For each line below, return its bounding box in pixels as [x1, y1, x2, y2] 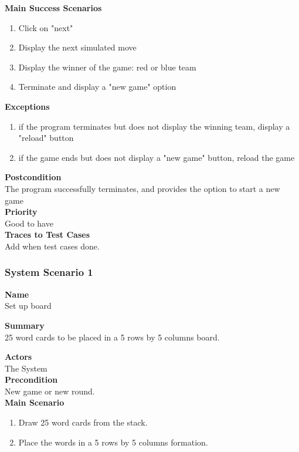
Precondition [5, 373, 58, 386]
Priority [5, 205, 38, 218]
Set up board [5, 299, 52, 312]
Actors [5, 350, 32, 363]
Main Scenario [5, 396, 64, 409]
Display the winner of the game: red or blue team [18, 60, 196, 73]
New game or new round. [5, 384, 95, 397]
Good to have [5, 217, 53, 229]
